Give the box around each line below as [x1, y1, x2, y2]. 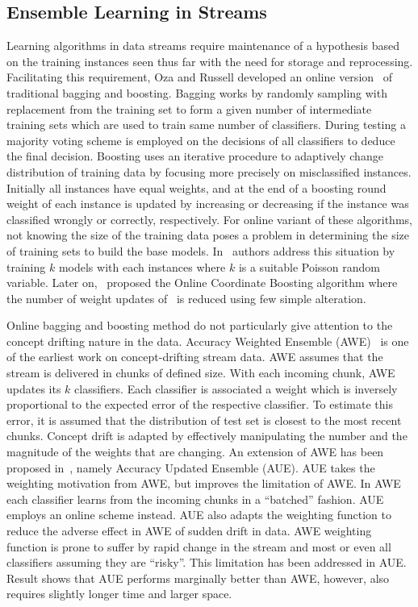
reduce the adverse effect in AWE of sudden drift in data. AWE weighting [6, 522, 372, 539]
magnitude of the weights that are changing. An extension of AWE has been [6, 443, 384, 460]
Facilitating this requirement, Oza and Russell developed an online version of [6, 69, 393, 85]
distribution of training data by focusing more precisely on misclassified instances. [6, 163, 412, 180]
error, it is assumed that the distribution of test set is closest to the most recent [6, 411, 402, 428]
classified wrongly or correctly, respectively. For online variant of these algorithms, [6, 210, 412, 227]
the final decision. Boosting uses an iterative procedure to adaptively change [6, 148, 383, 164]
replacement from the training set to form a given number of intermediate [6, 100, 372, 117]
